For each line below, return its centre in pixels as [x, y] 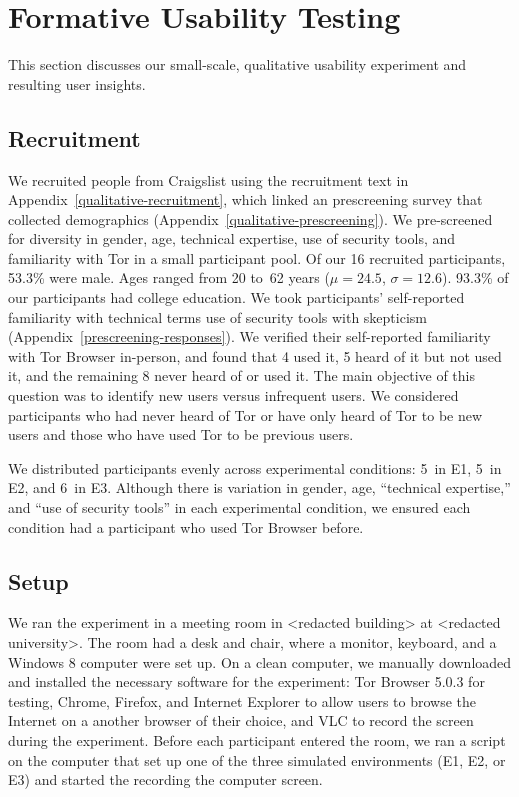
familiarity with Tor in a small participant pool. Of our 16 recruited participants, [257, 257]
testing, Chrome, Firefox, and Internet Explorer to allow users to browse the [242, 700]
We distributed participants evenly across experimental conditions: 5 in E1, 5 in [255, 467]
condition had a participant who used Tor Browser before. [186, 526]
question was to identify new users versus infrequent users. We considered [233, 395]
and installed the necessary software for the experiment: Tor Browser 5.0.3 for [246, 681]
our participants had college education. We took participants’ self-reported [236, 297]
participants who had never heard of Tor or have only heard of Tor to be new [245, 414]
